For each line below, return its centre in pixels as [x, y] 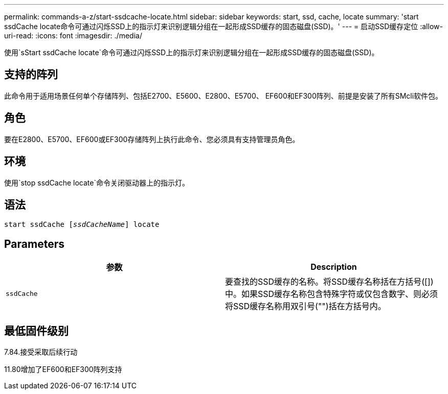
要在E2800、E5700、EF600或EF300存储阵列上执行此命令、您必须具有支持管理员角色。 [152, 139]
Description [334, 267]
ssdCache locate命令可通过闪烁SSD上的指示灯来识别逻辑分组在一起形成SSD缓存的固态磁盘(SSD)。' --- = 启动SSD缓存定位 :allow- [223, 26]
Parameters [34, 244]
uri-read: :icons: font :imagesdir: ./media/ [73, 36]
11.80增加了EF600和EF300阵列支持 [63, 369]
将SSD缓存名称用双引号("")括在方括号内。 [306, 306]
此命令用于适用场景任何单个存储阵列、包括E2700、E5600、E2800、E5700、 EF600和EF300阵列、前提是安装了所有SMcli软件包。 [223, 96]
